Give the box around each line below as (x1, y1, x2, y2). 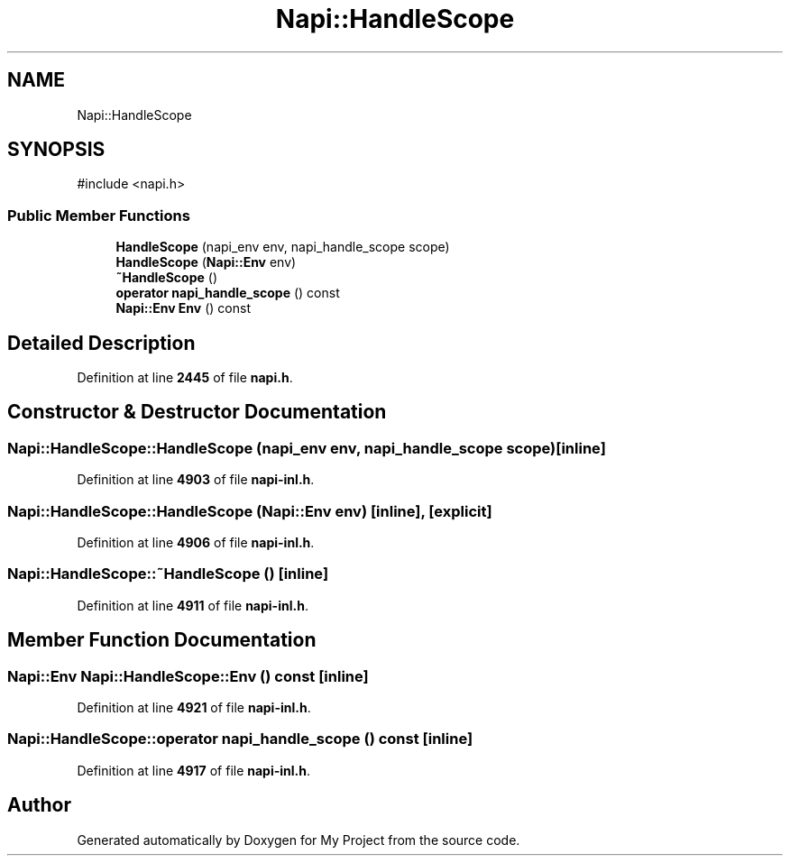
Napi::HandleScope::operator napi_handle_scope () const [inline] (7, 730, 473, 748)
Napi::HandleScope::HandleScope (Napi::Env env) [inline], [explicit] (7, 501, 492, 520)
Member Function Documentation (7, 629, 317, 652)
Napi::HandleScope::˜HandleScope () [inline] (7, 565, 329, 583)
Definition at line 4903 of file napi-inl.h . (77, 472, 315, 488)
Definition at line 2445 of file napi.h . (77, 370, 293, 386)
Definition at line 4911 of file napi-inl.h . (77, 597, 308, 613)
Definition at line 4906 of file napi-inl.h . (77, 535, 315, 550)
